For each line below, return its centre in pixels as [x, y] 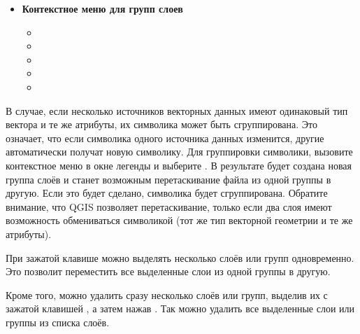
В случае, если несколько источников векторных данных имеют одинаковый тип [177, 110]
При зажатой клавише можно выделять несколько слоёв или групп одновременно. [180, 257]
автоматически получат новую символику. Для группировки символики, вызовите [179, 152]
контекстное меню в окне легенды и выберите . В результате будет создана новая [179, 165]
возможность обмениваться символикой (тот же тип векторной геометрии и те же [179, 220]
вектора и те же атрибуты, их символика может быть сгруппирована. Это [161, 124]
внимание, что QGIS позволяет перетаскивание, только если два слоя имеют [169, 206]
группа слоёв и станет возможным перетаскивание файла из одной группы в [168, 179]
